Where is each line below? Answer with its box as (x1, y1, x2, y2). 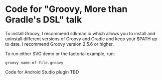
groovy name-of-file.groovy (5, 60, 64, 65)
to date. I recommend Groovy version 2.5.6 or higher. (5, 41, 114, 47)
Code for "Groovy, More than (5, 3, 128, 15)
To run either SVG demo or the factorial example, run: (5, 51, 115, 57)
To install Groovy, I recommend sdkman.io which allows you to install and (5, 30, 156, 36)
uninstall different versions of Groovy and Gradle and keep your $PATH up (5, 36, 158, 42)
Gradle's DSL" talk (5, 14, 82, 25)
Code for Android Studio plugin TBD (5, 69, 79, 75)
